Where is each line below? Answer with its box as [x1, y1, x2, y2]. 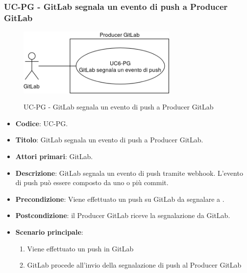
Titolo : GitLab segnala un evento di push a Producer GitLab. [15, 135, 203, 145]
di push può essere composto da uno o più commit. [15, 177, 169, 188]
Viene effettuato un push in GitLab [27, 243, 134, 253]
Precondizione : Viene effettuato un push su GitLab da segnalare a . [15, 193, 224, 204]
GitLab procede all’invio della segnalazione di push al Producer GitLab [27, 260, 242, 270]
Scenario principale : [15, 226, 83, 237]
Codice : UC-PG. [15, 118, 68, 128]
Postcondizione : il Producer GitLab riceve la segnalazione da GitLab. [15, 210, 230, 220]
